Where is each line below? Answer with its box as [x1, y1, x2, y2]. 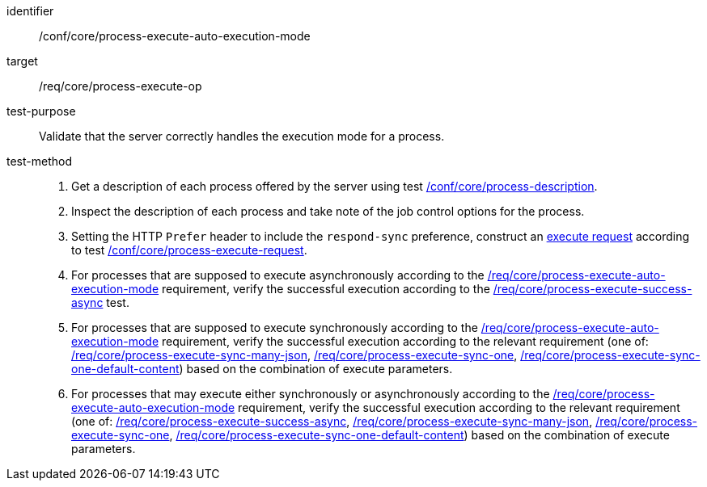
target [6, 54, 38, 68]
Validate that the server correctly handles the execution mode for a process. [39, 129, 445, 143]
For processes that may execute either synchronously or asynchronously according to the [71, 387, 550, 401]
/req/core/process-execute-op [39, 79, 202, 93]
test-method [6, 154, 72, 168]
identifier [6, 4, 54, 18]
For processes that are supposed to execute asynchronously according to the [71, 268, 485, 282]
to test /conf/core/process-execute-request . [71, 243, 307, 257]
